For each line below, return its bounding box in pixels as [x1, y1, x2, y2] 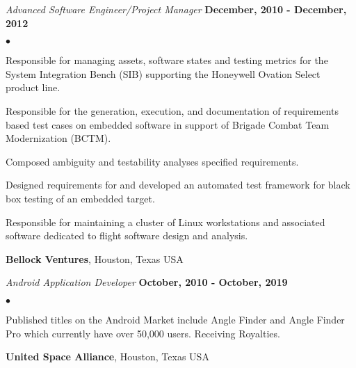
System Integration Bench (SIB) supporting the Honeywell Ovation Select [6, 66, 321, 81]
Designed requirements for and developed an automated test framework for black [6, 177, 350, 192]
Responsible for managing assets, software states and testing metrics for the [6, 53, 328, 67]
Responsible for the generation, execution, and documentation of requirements [6, 103, 339, 118]
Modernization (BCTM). [6, 131, 111, 145]
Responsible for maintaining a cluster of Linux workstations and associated [6, 214, 325, 229]
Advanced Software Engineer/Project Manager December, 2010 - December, [6, 2, 347, 16]
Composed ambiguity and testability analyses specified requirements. [6, 154, 299, 168]
